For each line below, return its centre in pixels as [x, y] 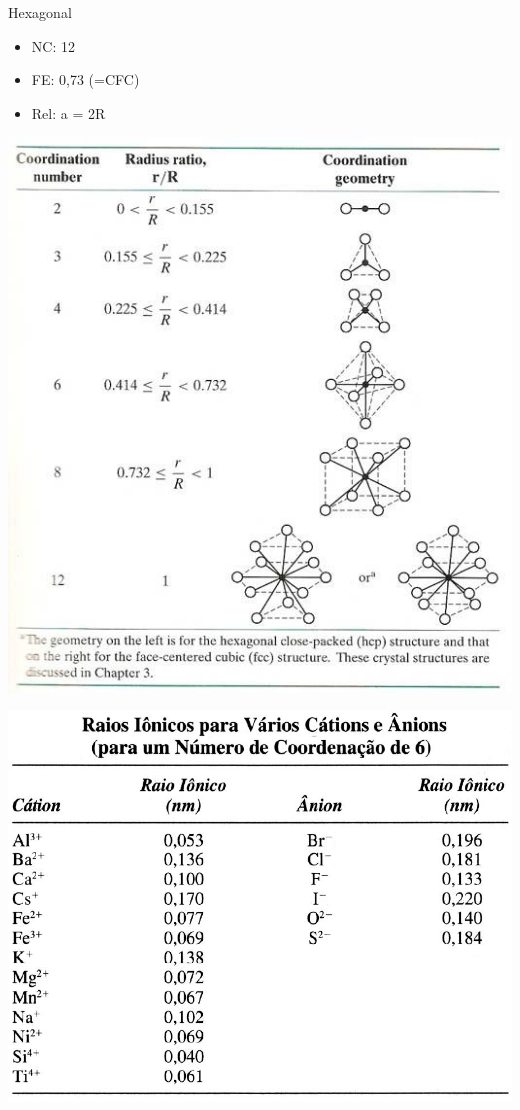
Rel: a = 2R [68, 112]
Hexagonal [40, 12]
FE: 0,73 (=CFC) [85, 79]
